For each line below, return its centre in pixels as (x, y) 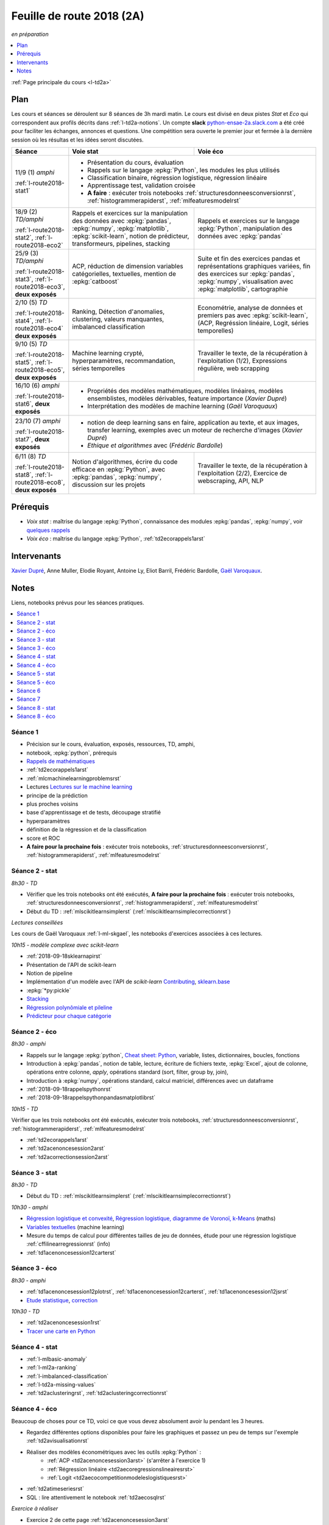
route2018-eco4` (39, 328)
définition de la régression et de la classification (87, 830)
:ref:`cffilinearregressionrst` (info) (69, 1244)
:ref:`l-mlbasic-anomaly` (57, 1359)
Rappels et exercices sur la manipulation (130, 213)
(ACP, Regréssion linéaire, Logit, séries (253, 323)
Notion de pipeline (50, 974)
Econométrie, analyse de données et (250, 307)
